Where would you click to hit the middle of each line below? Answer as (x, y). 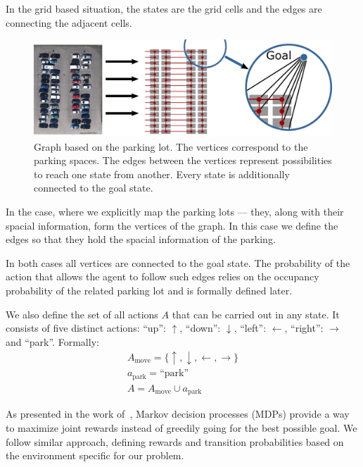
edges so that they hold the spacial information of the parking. (141, 239)
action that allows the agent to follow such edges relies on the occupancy (163, 276)
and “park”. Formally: (52, 341)
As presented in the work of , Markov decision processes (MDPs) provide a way (178, 414)
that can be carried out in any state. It (256, 314)
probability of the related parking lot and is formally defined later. (149, 290)
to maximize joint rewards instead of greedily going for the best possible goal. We (181, 427)
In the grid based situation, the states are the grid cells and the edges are (164, 8)
